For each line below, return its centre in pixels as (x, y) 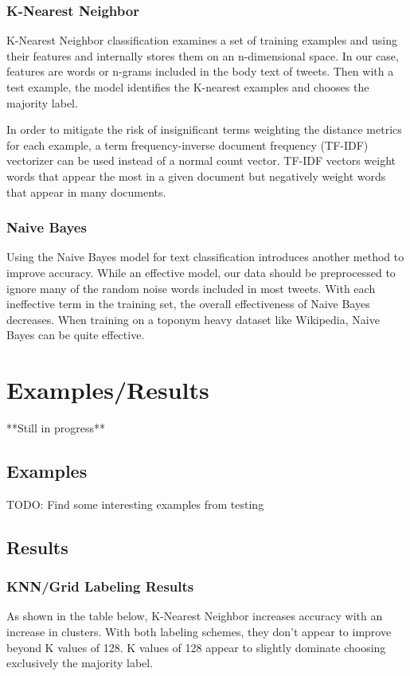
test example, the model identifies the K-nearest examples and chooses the (188, 87)
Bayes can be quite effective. (76, 335)
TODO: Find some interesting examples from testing (135, 504)
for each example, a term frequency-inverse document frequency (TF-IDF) (187, 145)
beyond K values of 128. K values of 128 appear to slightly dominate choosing (196, 647)
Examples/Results (108, 390)
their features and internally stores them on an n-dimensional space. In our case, (203, 55)
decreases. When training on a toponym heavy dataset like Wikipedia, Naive (193, 319)
